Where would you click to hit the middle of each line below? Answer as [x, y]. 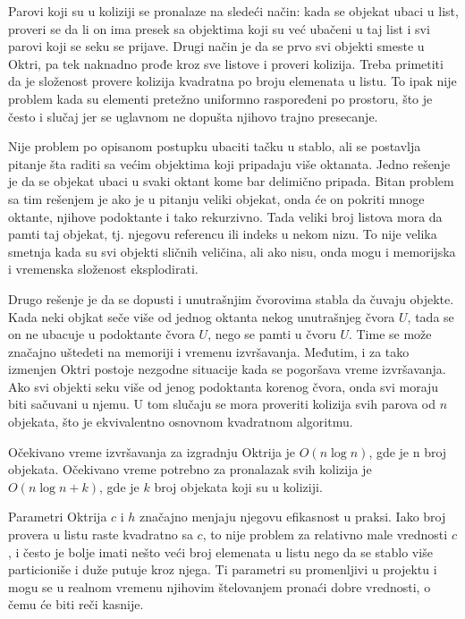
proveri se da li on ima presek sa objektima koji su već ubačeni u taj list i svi [219, 28]
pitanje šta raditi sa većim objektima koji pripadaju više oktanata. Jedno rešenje [229, 163]
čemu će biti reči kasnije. [76, 604]
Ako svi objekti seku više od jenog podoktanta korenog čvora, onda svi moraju [224, 386]
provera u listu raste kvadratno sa [101, 534]
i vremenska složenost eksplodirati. [103, 269]
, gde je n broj [408, 451]
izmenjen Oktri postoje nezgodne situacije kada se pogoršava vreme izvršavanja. [227, 369]
